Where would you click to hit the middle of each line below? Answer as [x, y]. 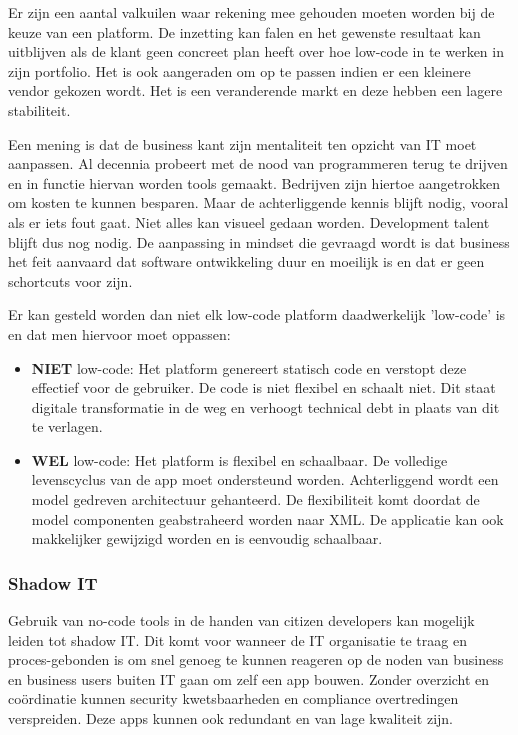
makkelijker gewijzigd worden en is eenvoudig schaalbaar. [207, 538]
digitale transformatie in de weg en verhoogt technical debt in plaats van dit [265, 406]
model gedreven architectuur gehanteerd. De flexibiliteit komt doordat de [255, 499]
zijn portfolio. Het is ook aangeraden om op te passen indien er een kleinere [239, 70]
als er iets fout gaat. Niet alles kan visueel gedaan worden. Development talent [249, 221]
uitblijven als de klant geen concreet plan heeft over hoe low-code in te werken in [256, 51]
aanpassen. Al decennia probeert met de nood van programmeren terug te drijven [258, 163]
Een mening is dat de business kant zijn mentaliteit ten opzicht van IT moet [242, 143]
